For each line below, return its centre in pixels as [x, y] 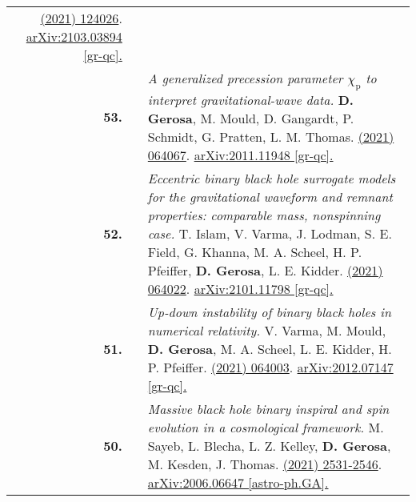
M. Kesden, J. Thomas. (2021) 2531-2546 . [265, 464]
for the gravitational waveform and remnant [270, 197]
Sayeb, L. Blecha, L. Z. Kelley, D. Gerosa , [269, 446]
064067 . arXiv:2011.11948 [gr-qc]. [240, 155]
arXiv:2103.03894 [74, 36]
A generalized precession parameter [245, 78]
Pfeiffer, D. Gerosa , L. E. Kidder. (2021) [265, 271]
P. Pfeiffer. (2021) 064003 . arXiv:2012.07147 [270, 367]
